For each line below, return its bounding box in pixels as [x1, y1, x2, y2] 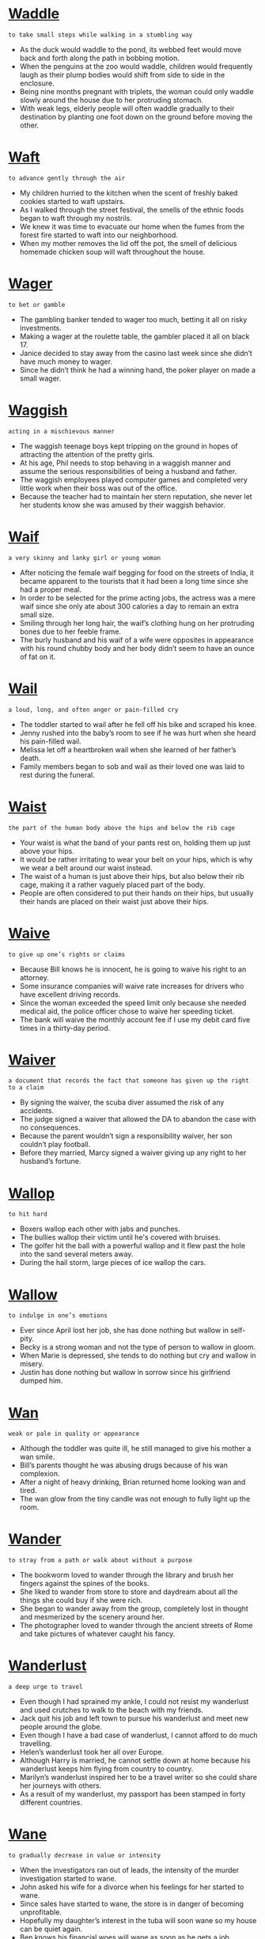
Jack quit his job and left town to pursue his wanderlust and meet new [19, 1714, 249, 1723]
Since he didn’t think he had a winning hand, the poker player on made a [19, 365, 256, 374]
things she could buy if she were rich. [19, 1596, 143, 1605]
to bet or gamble [8, 301, 66, 309]
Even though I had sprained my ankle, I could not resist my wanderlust [19, 1697, 249, 1706]
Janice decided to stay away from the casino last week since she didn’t [19, 348, 253, 358]
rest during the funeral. [19, 770, 95, 779]
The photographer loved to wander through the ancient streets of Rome [19, 1621, 253, 1630]
